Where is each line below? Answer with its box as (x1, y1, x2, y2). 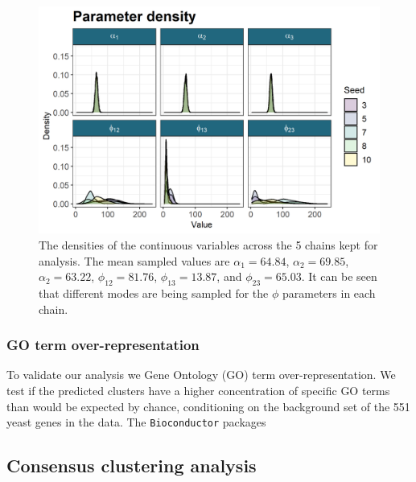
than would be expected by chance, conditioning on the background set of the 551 (6, 398, 410, 414)
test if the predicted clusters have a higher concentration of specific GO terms (6, 381, 390, 398)
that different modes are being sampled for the (39, 284, 269, 301)
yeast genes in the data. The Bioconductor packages (6, 414, 266, 431)
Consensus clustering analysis (6, 453, 257, 478)
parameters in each (282, 284, 376, 301)
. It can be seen (301, 268, 377, 285)
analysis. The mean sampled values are (39, 252, 230, 269)
